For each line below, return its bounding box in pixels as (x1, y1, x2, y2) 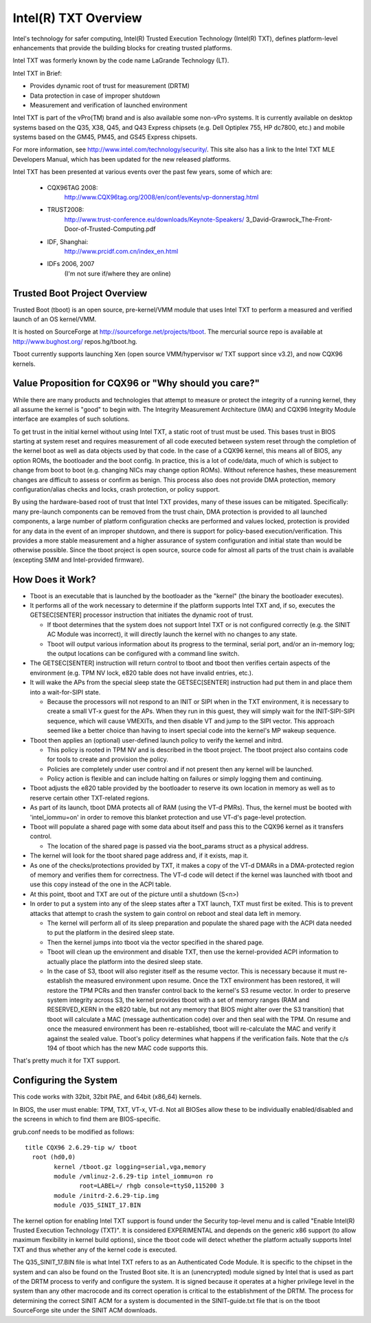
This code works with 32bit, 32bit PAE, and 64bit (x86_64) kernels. (12, 1093, 202, 1101)
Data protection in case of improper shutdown (30, 91, 161, 100)
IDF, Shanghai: (47, 237, 89, 245)
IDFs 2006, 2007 (47, 260, 95, 268)
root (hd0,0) (32, 1153, 76, 1161)
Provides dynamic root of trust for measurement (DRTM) (30, 82, 190, 90)
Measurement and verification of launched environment (30, 100, 188, 109)
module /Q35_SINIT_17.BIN (54, 1201, 141, 1210)
